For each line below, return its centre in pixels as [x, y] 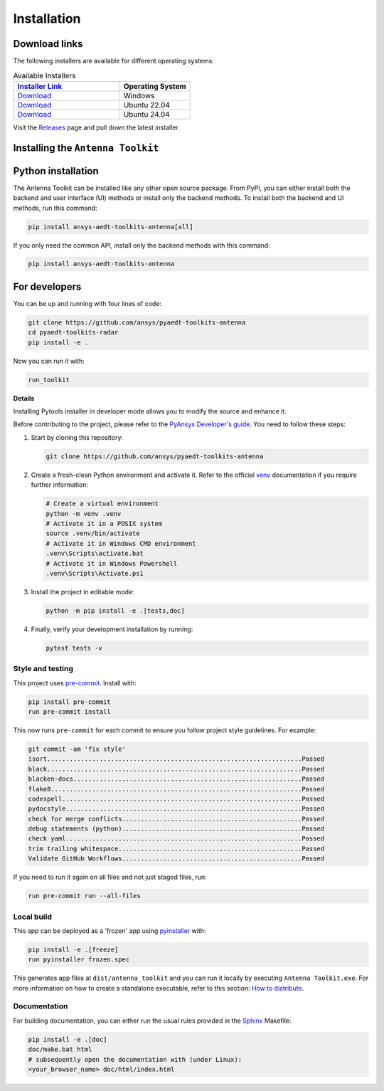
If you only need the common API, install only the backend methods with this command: [142, 245]
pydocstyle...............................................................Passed [176, 809]
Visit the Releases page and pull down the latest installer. [97, 127]
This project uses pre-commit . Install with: [75, 682]
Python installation [56, 171]
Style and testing [43, 669]
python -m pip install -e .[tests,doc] [115, 611]
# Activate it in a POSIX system [104, 523]
